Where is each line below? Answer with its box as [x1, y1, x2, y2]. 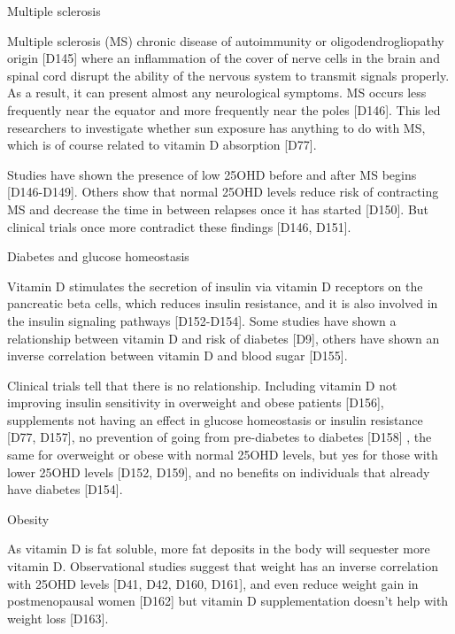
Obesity [7, 509, 50, 528]
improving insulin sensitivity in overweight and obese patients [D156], [7, 393, 384, 412]
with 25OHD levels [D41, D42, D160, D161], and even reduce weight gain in [7, 574, 419, 592]
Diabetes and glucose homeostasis [7, 247, 189, 266]
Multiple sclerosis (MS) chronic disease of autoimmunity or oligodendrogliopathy [7, 31, 444, 50]
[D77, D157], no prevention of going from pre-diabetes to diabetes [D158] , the [7, 428, 432, 446]
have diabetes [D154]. [7, 480, 123, 499]
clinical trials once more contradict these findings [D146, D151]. [7, 217, 351, 236]
